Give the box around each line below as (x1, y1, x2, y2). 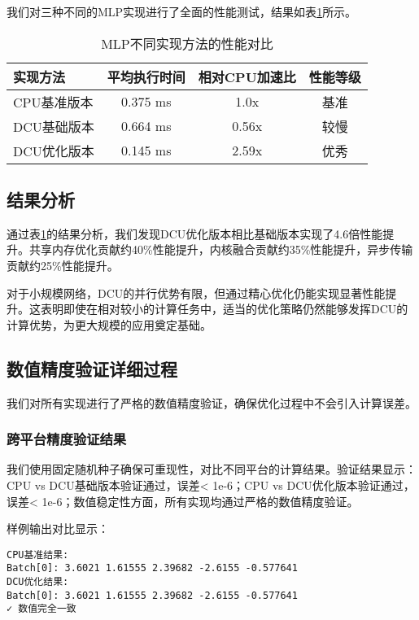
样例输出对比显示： (7, 520, 109, 537)
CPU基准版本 (13, 92, 94, 111)
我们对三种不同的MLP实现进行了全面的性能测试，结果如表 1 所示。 (7, 3, 357, 20)
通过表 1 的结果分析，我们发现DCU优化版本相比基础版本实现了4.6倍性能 (7, 225, 383, 242)
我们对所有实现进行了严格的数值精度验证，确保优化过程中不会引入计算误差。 (7, 394, 417, 411)
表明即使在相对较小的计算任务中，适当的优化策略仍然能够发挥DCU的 (40, 300, 408, 317)
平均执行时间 (107, 67, 185, 86)
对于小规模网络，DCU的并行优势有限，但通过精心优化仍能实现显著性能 (7, 284, 386, 301)
